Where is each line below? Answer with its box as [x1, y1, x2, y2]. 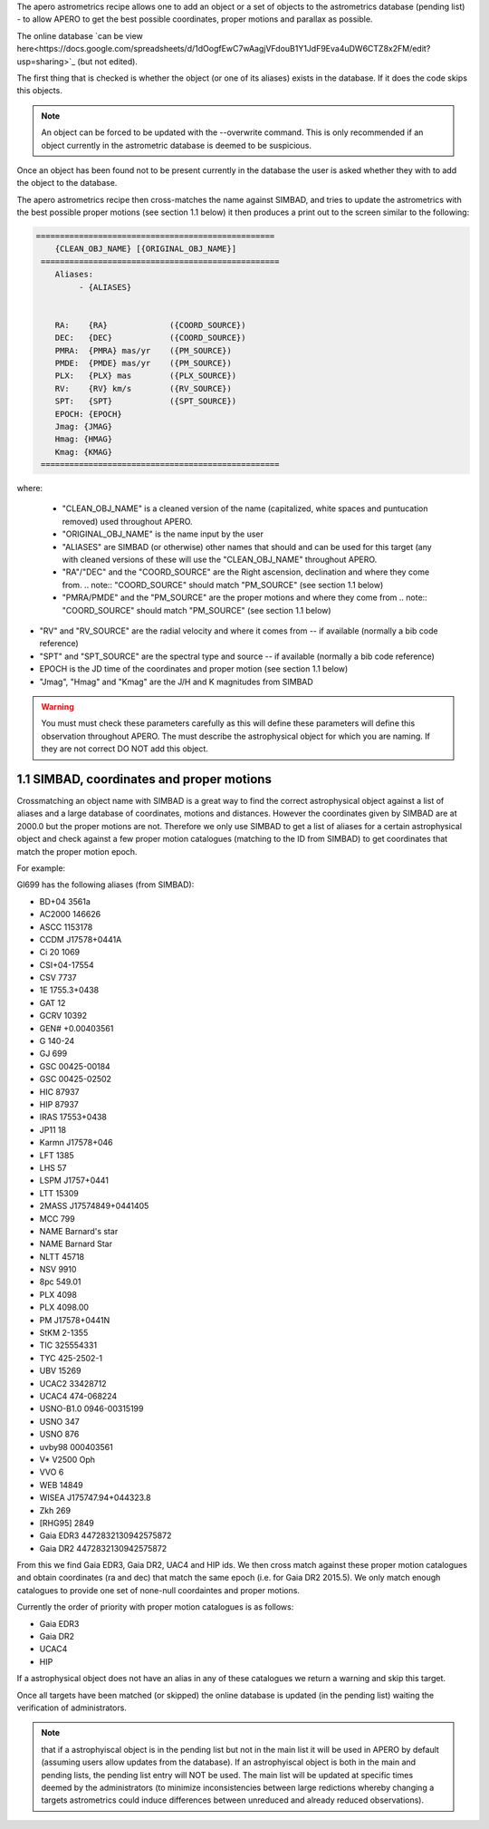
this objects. [16, 85, 62, 96]
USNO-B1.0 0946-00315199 [39, 1403, 144, 1414]
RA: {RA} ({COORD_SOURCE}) [54, 320, 246, 330]
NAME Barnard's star [39, 1225, 119, 1236]
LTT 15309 [39, 1187, 79, 1198]
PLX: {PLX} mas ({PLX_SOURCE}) [54, 371, 237, 381]
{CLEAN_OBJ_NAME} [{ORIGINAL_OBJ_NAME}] [54, 244, 237, 254]
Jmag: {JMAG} [54, 421, 113, 431]
